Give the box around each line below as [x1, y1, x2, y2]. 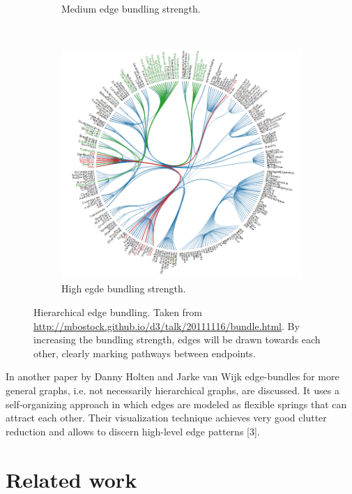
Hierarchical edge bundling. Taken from [33, 305, 203, 319]
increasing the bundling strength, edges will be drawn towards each [33, 332, 321, 347]
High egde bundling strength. [61, 281, 186, 296]
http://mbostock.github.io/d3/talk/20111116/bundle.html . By [33, 318, 300, 333]
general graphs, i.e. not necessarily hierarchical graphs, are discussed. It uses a [6, 382, 339, 397]
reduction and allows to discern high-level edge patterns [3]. [6, 424, 260, 438]
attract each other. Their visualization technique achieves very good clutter [6, 410, 327, 425]
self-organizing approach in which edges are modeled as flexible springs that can [6, 396, 347, 411]
